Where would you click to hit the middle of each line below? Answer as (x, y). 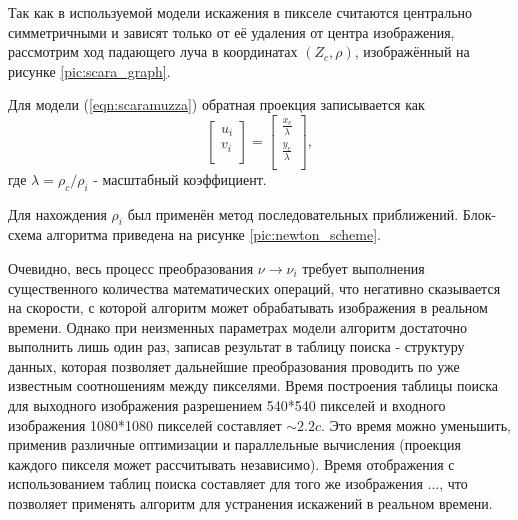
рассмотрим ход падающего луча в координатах (153, 51)
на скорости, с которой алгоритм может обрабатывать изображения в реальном (248, 307)
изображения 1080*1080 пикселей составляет (145, 424)
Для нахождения (57, 213)
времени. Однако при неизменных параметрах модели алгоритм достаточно (238, 326)
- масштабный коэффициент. (180, 178)
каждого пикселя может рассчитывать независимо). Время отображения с (231, 463)
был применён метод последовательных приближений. (293, 213)
